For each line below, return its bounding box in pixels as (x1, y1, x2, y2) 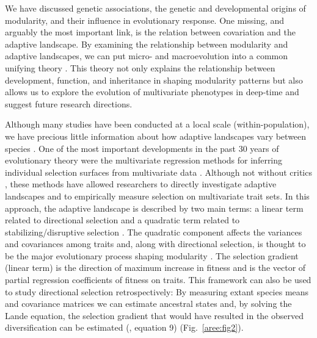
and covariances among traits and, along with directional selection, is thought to (5, 237, 306, 250)
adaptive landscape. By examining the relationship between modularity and (5, 37, 288, 50)
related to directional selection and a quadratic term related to (5, 214, 240, 226)
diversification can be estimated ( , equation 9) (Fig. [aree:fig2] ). (5, 321, 244, 334)
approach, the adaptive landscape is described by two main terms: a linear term (5, 201, 304, 214)
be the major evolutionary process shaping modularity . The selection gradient (5, 249, 299, 262)
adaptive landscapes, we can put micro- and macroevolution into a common (5, 49, 288, 62)
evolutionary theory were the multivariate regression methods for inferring (5, 154, 283, 167)
